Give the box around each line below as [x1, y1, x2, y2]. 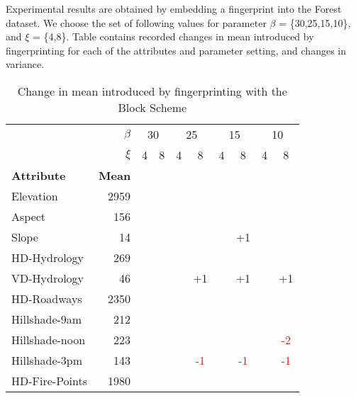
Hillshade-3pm [11, 351, 83, 368]
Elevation [11, 187, 58, 204]
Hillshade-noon [11, 331, 86, 348]
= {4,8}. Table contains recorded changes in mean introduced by [33, 29, 314, 44]
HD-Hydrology [11, 249, 84, 266]
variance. [6, 57, 45, 72]
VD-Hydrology [11, 269, 84, 286]
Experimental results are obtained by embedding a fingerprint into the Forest [6, 1, 342, 16]
